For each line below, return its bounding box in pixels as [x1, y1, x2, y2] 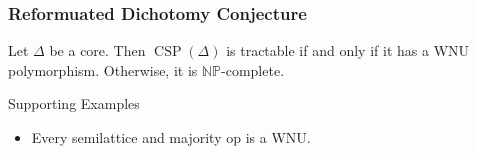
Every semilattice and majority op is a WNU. [31, 127, 311, 147]
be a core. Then [49, 40, 146, 61]
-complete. [221, 59, 285, 80]
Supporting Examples [8, 93, 140, 114]
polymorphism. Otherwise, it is [8, 59, 198, 80]
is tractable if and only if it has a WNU [226, 40, 470, 61]
